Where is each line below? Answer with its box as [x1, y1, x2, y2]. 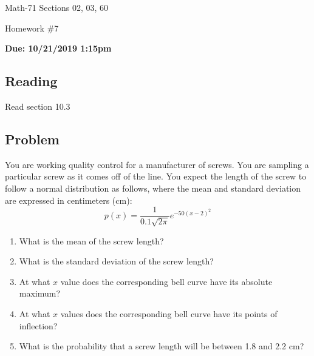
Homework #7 [5, 21, 59, 34]
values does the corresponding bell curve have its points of [60, 307, 278, 320]
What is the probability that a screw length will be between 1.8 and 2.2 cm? [19, 340, 304, 352]
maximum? [19, 287, 61, 300]
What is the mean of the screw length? [19, 234, 164, 247]
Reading [5, 72, 58, 90]
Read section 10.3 [5, 99, 70, 112]
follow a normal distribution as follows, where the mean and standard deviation [5, 181, 301, 194]
